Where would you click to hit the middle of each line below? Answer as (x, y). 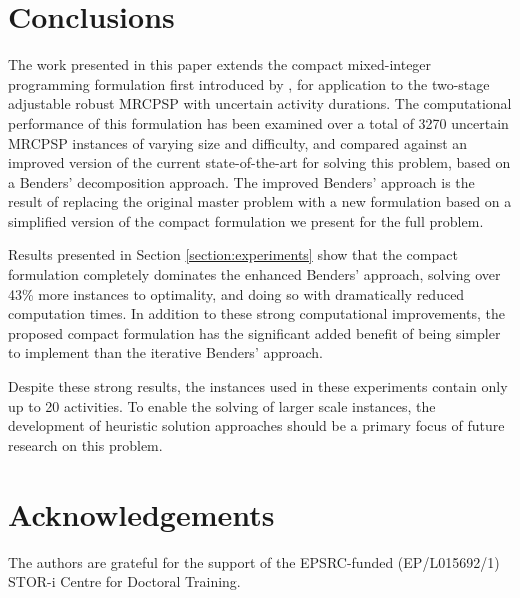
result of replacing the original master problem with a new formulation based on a (260, 201)
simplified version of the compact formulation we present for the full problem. (246, 220)
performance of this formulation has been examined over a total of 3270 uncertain (258, 122)
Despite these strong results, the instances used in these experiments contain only (258, 386)
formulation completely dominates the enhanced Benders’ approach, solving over (254, 274)
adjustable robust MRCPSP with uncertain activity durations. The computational (260, 103)
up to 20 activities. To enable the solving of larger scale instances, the (222, 405)
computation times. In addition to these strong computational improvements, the (256, 313)
